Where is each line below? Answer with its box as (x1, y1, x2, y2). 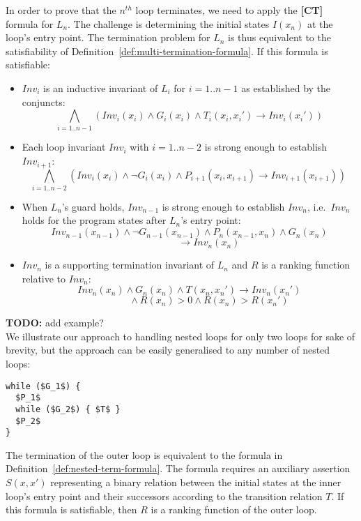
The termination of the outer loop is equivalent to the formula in (6, 447, 283, 462)
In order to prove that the (6, 3, 116, 17)
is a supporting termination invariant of (45, 257, 215, 272)
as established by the (241, 80, 331, 95)
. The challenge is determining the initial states (68, 16, 270, 31)
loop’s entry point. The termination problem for (6, 30, 210, 45)
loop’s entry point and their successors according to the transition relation (6, 488, 323, 503)
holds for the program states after (22, 213, 167, 227)
